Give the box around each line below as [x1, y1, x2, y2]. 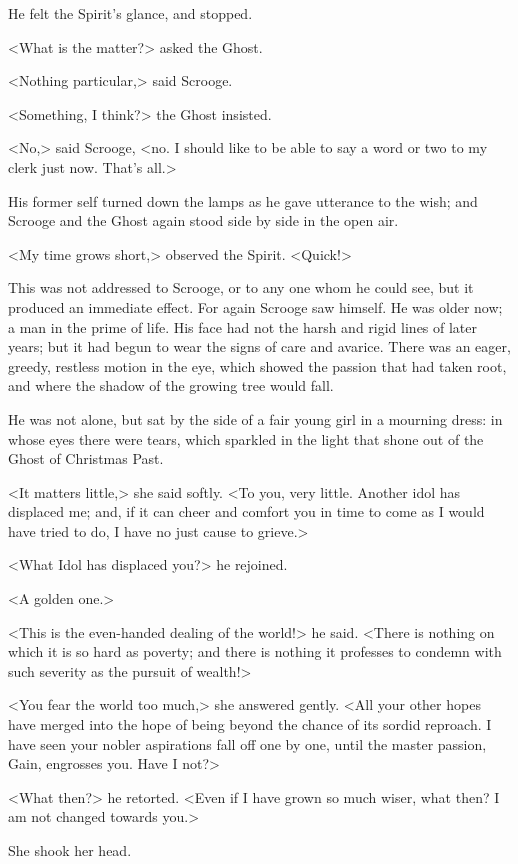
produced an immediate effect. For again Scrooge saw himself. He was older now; [8, 296, 503, 317]
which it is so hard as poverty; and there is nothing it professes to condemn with [8, 641, 502, 662]
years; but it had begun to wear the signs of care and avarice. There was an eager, [8, 336, 511, 357]
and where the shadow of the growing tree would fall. [8, 375, 334, 396]
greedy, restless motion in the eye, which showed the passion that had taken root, [8, 355, 507, 376]
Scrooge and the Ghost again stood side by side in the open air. [8, 210, 399, 231]
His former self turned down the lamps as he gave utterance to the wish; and [8, 190, 478, 211]
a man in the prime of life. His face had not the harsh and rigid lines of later [8, 316, 478, 337]
